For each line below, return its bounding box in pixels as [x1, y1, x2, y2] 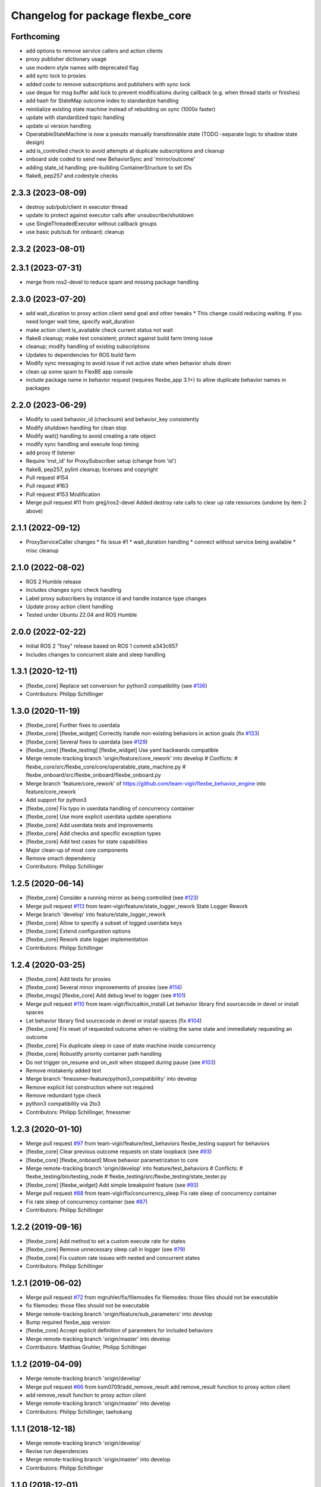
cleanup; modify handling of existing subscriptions [26, 343, 150, 350]
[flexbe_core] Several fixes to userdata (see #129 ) [26, 738, 148, 745]
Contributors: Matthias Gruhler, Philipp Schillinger [26, 1344, 147, 1351]
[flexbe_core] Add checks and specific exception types [26, 830, 161, 837]
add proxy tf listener [26, 449, 75, 456]
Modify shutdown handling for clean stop [26, 424, 127, 431]
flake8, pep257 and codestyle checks [26, 172, 118, 179]
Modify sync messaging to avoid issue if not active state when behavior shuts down [26, 360, 231, 367]
